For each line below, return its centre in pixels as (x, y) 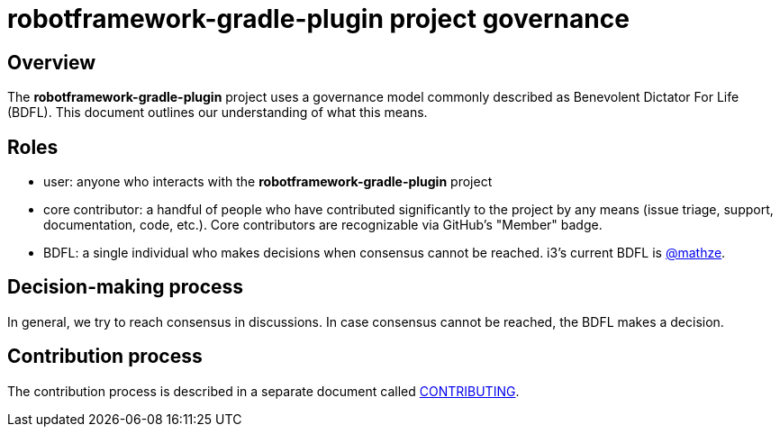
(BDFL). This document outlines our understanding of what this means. (218, 113)
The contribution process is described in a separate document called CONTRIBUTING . (263, 391)
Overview (52, 62)
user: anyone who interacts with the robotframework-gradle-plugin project (268, 182)
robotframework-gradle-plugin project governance (318, 19)
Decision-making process (126, 287)
